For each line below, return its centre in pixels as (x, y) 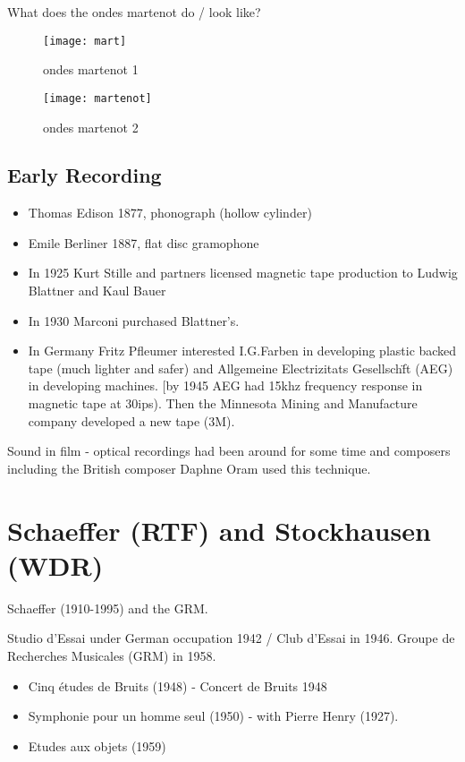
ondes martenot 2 (91, 127)
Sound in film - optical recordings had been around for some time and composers (229, 451)
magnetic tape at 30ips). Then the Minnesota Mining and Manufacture (223, 403)
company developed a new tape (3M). (131, 420)
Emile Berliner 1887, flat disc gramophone (144, 242)
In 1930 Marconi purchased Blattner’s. (134, 320)
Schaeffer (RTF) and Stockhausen (219, 530)
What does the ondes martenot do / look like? (134, 12)
